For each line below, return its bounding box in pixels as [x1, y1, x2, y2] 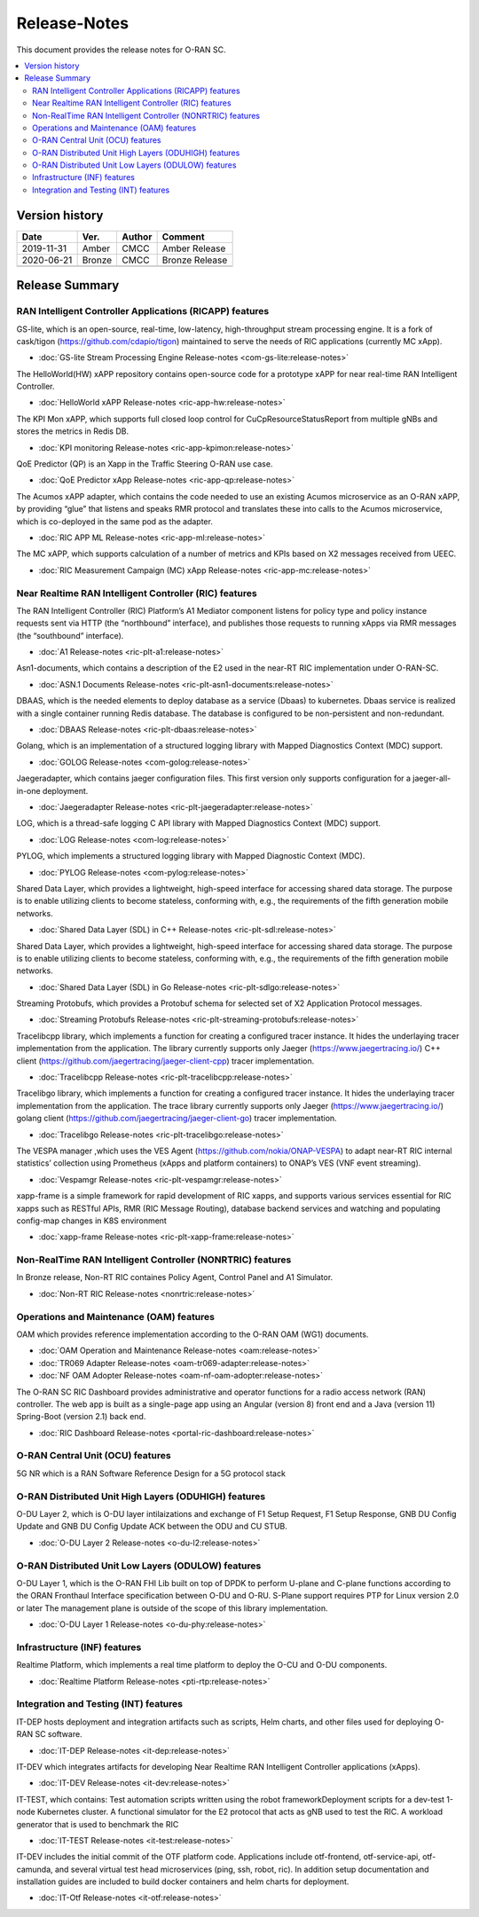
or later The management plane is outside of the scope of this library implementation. [16, 1602, 328, 1614]
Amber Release [161, 242, 226, 255]
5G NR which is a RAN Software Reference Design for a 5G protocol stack [16, 1468, 286, 1479]
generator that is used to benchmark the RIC [16, 1819, 179, 1829]
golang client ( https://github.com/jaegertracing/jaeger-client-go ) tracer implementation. [16, 1113, 337, 1124]
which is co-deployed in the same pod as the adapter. [16, 515, 213, 527]
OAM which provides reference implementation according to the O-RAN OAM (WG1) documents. [16, 1329, 369, 1340]
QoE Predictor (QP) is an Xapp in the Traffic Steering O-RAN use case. [16, 459, 273, 469]
